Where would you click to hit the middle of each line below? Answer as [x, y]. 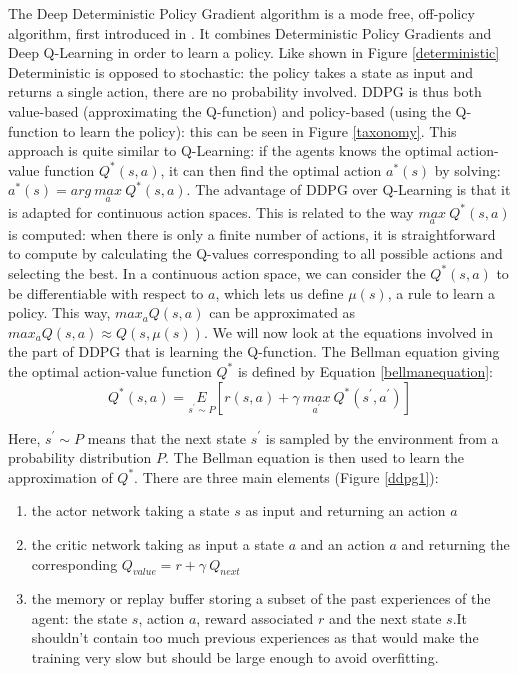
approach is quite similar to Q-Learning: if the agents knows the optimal [230, 150]
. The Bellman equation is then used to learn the [315, 457]
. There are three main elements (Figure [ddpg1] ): [286, 476]
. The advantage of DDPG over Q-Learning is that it [348, 189]
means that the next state [167, 437]
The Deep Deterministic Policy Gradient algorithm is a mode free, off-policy [241, 13]
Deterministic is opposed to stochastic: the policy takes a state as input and [241, 71]
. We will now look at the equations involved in [348, 331]
